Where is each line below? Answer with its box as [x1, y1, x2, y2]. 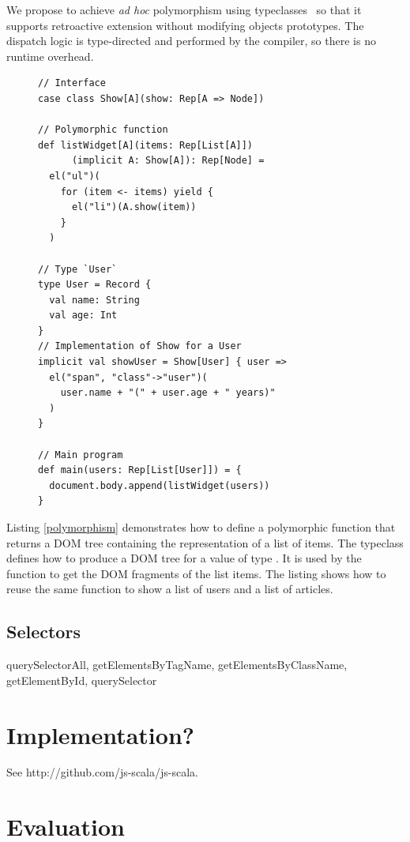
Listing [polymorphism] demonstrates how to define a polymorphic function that [6, 519, 396, 535]
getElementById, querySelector [6, 671, 157, 688]
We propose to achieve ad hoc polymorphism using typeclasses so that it [6, 2, 362, 17]
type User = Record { [38, 279, 152, 291]
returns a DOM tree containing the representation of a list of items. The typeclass [6, 534, 404, 551]
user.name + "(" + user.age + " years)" [60, 387, 276, 399]
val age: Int [49, 310, 118, 321]
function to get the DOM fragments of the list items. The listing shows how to [6, 565, 386, 581]
